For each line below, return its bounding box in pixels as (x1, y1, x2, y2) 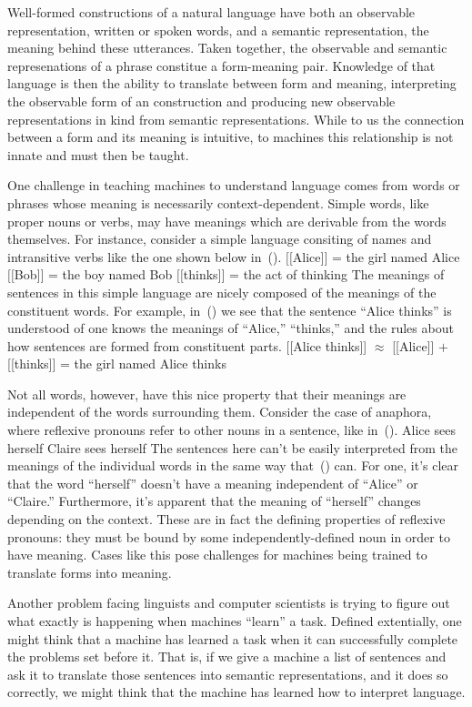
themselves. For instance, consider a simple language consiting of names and (7, 229, 432, 248)
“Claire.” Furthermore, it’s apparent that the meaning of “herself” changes (7, 491, 421, 510)
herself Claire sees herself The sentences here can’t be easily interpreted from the (7, 438, 458, 457)
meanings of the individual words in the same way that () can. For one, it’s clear (7, 456, 459, 475)
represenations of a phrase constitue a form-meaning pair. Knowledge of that (7, 56, 436, 75)
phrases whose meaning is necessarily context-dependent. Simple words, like (7, 193, 429, 212)
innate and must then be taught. (7, 145, 189, 164)
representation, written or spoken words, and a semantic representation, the (7, 20, 429, 39)
